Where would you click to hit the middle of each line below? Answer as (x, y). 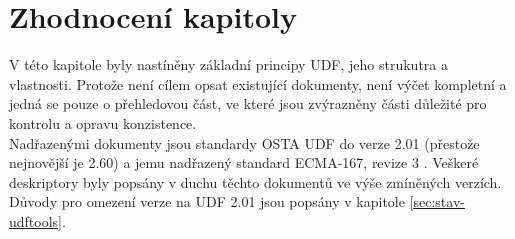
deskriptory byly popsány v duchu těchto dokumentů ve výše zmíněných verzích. (255, 181)
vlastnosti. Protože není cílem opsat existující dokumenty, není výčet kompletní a (258, 83)
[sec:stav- (437, 201)
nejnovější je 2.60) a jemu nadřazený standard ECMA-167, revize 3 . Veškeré (244, 162)
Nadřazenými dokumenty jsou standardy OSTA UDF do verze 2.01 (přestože (244, 142)
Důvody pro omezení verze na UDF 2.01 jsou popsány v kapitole (207, 201)
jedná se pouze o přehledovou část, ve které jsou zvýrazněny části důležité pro (248, 103)
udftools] (35, 220)
